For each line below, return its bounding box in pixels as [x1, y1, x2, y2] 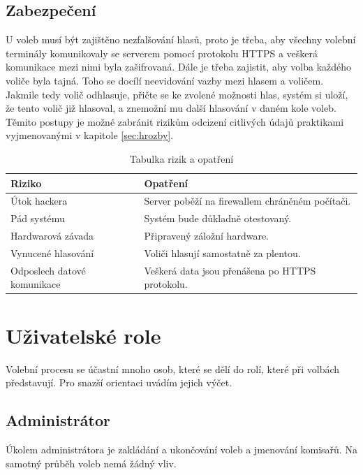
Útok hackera [10, 193, 68, 208]
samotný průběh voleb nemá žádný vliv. [6, 455, 177, 470]
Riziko [10, 175, 42, 190]
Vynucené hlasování [10, 245, 94, 260]
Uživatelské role [6, 321, 161, 349]
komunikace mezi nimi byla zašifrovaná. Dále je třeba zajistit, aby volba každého [6, 59, 352, 74]
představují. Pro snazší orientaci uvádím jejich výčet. [6, 375, 232, 390]
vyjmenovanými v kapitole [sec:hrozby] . [6, 128, 174, 142]
